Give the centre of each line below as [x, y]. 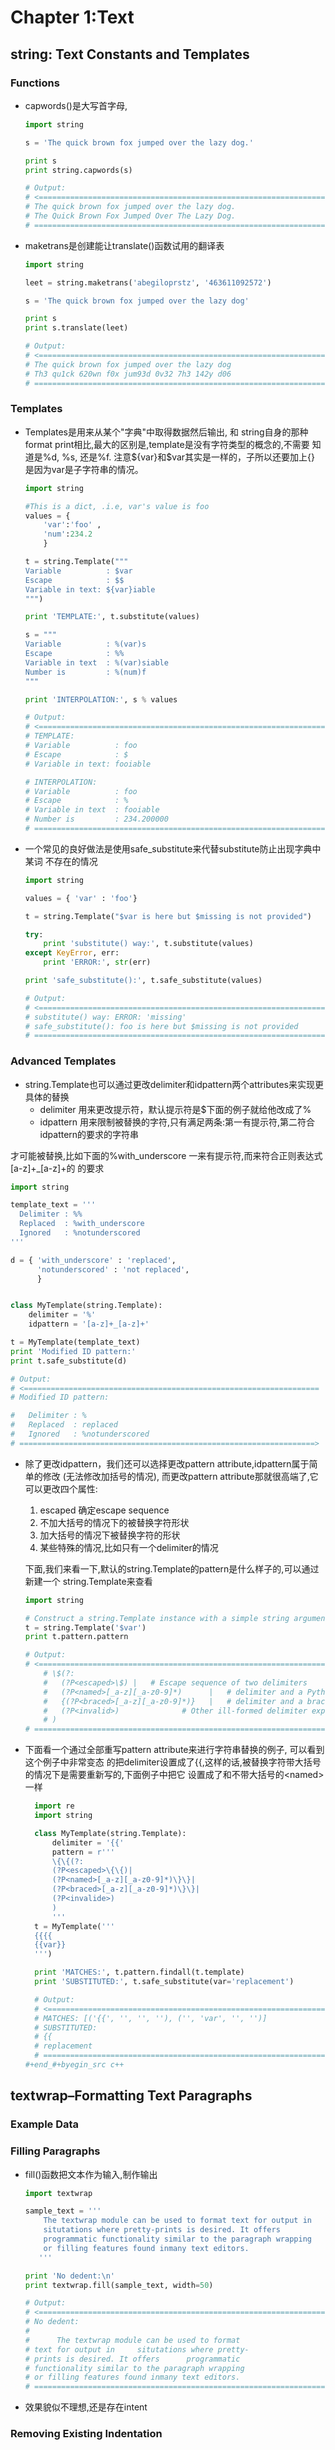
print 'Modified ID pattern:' [73, 1351]
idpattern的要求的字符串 [89, 1134]
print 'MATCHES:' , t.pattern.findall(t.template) [139, 1972]
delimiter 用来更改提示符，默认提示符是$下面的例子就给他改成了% [175, 1109]
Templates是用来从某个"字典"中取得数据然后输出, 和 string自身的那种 [166, 432]
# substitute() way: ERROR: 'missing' [105, 1017]
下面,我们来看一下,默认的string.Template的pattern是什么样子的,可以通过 [172, 1568]
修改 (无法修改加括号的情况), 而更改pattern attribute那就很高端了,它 [180, 1476]
